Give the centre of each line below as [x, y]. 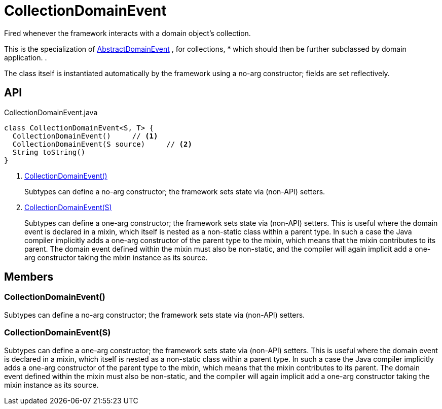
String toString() [49, 152]
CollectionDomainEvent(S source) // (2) [102, 144]
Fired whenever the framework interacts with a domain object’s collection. [127, 33]
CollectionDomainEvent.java [51, 112]
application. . [26, 57]
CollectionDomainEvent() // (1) [85, 136]
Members [29, 277]
